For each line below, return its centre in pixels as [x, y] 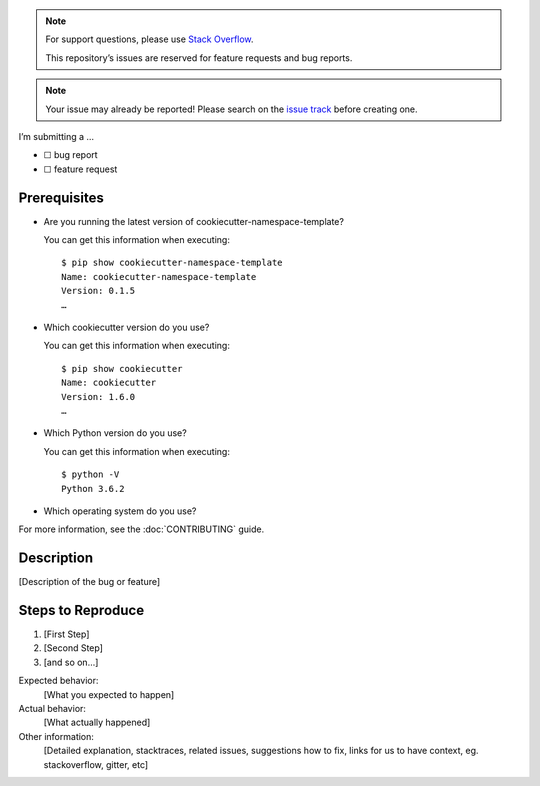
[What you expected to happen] [109, 694]
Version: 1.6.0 [98, 396]
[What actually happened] [97, 722]
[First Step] [66, 634]
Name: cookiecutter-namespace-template [159, 276]
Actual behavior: [52, 709]
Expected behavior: [58, 681]
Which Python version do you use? [115, 433]
